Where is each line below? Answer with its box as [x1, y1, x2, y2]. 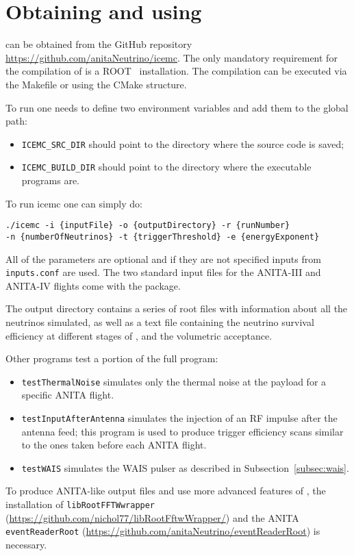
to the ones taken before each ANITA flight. [21, 438, 207, 452]
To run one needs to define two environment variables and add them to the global [5, 100, 349, 114]
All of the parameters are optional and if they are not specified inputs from [5, 251, 321, 266]
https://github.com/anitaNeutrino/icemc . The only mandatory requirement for [5, 50, 338, 64]
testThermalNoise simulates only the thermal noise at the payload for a [21, 374, 327, 388]
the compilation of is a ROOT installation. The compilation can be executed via [5, 64, 347, 78]
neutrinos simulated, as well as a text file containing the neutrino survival [5, 314, 314, 329]
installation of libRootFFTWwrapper [5, 497, 155, 511]
